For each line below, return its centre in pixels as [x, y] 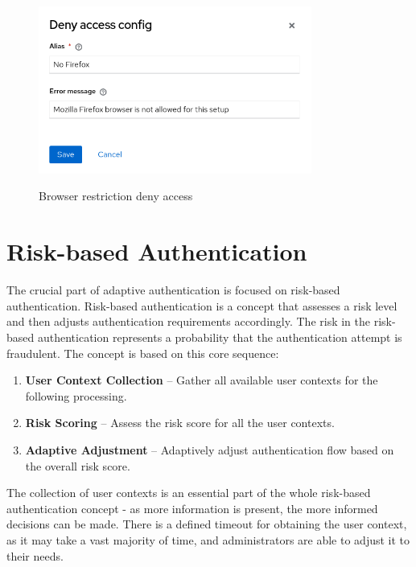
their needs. [35, 555]
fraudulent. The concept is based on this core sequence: [143, 353]
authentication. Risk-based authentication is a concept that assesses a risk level [202, 305]
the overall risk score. [78, 465]
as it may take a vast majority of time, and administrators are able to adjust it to [208, 539]
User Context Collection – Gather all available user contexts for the [202, 380]
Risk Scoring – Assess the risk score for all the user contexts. [180, 423]
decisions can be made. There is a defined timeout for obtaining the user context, [207, 524]
